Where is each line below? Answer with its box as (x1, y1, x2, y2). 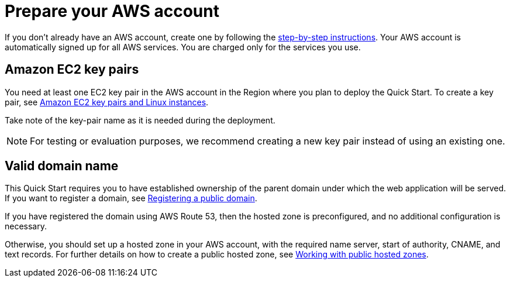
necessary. (5, 221, 47, 232)
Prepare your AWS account (5, 1, 219, 21)
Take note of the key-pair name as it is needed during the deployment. (5, 115, 275, 125)
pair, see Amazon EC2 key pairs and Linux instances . (5, 97, 209, 107)
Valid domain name (5, 159, 119, 174)
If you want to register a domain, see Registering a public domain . (5, 193, 257, 204)
